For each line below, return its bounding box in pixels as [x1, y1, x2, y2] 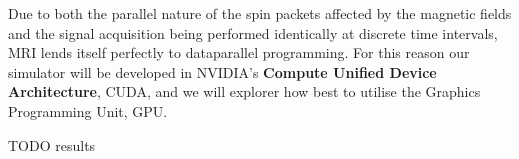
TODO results [8, 134, 96, 155]
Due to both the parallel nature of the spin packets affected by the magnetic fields [8, 3, 512, 23]
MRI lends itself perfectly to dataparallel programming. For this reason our [8, 42, 470, 63]
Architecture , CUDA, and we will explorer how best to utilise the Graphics [8, 81, 481, 102]
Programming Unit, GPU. [8, 100, 168, 121]
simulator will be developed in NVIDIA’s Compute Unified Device [8, 61, 437, 82]
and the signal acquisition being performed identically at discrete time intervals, [8, 22, 498, 43]
